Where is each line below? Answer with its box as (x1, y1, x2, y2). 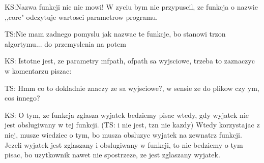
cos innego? (5, 92, 40, 103)
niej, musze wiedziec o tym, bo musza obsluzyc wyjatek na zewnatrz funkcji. (5, 129, 242, 140)
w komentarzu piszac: (5, 65, 72, 76)
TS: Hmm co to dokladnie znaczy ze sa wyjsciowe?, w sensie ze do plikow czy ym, (5, 82, 259, 93)
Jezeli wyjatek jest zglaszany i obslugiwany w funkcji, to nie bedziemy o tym (5, 139, 243, 150)
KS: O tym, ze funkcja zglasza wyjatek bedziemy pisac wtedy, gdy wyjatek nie (5, 109, 249, 120)
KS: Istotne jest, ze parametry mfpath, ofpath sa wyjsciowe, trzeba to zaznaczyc (5, 55, 255, 66)
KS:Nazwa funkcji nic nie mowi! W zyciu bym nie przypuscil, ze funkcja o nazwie (5, 2, 258, 12)
